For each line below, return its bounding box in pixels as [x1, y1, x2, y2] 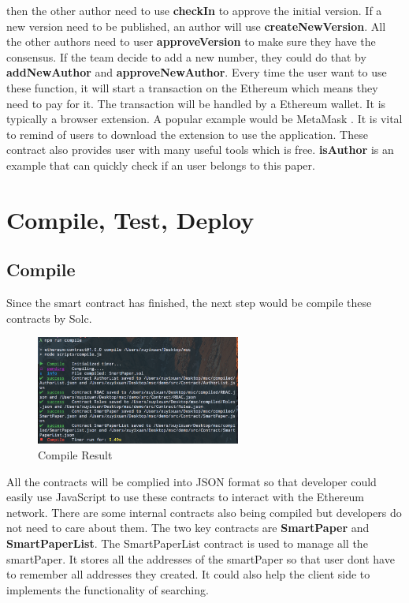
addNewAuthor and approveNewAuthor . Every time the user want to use [6, 64, 387, 81]
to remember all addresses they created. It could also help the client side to [6, 566, 370, 582]
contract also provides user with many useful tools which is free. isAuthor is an [6, 141, 394, 158]
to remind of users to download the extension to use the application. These [6, 125, 368, 142]
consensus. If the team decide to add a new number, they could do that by [6, 48, 366, 65]
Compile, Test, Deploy [6, 203, 255, 235]
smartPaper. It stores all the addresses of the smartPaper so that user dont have [6, 550, 395, 567]
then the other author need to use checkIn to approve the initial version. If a [6, 2, 382, 18]
